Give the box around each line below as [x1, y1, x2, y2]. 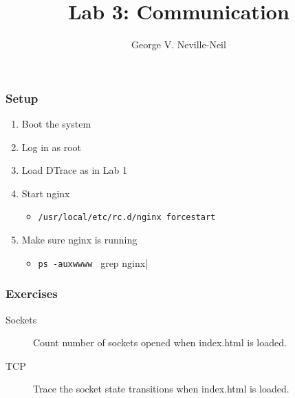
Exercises [6, 285, 58, 302]
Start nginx [21, 186, 70, 200]
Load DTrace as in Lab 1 [21, 163, 127, 177]
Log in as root [21, 139, 82, 154]
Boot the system [21, 117, 91, 131]
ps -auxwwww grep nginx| [38, 255, 149, 270]
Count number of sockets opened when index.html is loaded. [33, 335, 287, 350]
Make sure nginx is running [21, 232, 138, 247]
